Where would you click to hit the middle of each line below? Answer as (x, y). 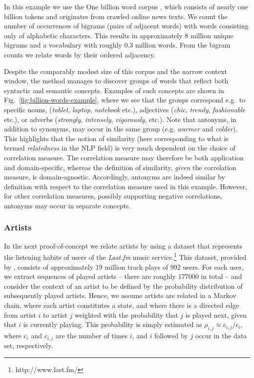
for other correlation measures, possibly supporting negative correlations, (113, 196)
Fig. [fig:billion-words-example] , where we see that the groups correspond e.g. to (125, 100)
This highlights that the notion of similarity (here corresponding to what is (116, 138)
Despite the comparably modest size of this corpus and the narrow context (116, 71)
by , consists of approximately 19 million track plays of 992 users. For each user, (124, 266)
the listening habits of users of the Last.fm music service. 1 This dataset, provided (125, 256)
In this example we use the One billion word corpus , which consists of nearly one (126, 6)
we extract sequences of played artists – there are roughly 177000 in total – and (123, 276)
